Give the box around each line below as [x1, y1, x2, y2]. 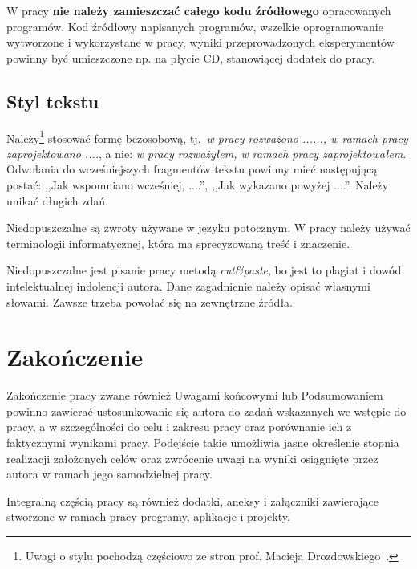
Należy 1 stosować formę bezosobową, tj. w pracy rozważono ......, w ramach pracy [6, 127, 408, 146]
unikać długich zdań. [6, 192, 108, 209]
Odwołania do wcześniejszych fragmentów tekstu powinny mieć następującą [6, 161, 378, 177]
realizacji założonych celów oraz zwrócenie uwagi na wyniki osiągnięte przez [6, 449, 379, 466]
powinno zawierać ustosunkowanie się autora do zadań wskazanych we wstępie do [6, 402, 407, 419]
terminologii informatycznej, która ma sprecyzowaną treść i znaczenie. [6, 234, 350, 251]
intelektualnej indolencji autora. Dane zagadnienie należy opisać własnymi [6, 277, 370, 294]
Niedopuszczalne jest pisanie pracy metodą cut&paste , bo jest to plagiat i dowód [6, 262, 402, 278]
